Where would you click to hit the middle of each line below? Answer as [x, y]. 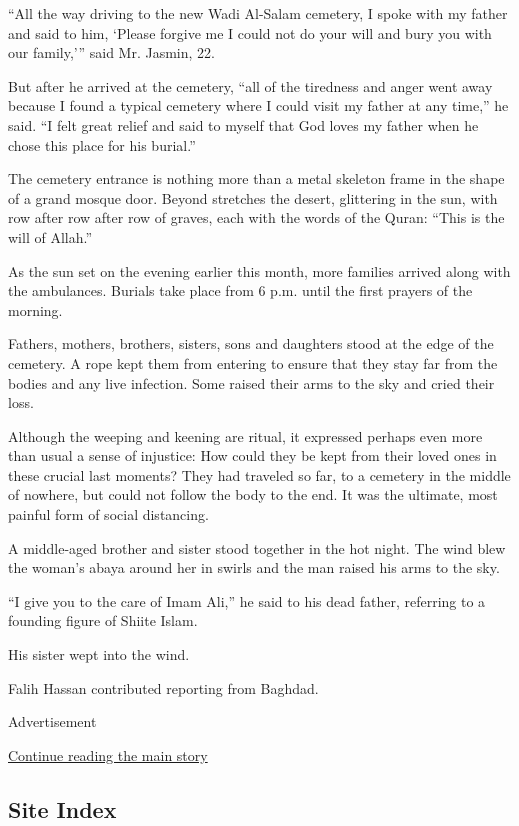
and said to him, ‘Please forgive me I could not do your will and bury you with [250, 32]
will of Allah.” [50, 236]
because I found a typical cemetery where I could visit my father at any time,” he [258, 105]
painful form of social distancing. [108, 514]
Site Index [62, 808]
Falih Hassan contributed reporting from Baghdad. [163, 687]
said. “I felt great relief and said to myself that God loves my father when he [243, 124]
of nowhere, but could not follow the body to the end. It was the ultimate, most [253, 494]
